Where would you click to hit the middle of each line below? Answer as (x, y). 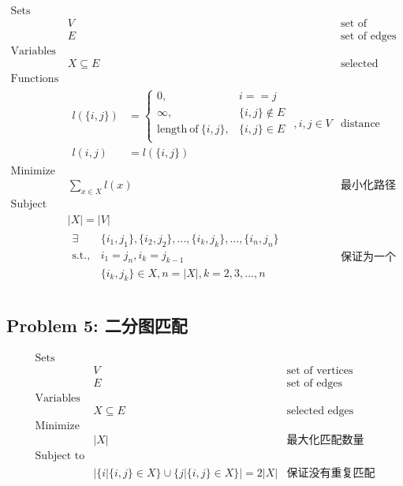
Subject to (60, 456)
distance (360, 124)
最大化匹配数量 (325, 440)
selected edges (320, 411)
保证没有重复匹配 (331, 473)
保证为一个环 (368, 257)
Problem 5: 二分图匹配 (97, 325)
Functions (35, 79)
